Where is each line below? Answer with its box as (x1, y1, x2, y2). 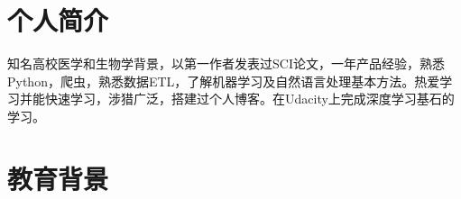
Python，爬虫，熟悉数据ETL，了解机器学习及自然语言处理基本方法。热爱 (7, 71, 440, 90)
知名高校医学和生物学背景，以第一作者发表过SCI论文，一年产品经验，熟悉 (7, 53, 445, 72)
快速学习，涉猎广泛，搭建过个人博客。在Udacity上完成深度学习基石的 (44, 89, 455, 108)
